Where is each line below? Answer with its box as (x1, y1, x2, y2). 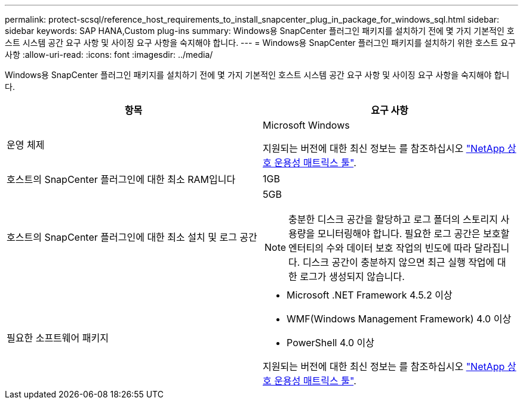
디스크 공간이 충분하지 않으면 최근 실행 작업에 (302, 256, 495, 268)
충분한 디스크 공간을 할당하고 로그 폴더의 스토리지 (288, 213, 498, 225)
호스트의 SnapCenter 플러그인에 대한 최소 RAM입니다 (7, 173, 236, 185)
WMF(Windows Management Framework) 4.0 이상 (287, 313, 512, 325)
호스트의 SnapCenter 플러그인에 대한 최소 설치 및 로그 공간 (7, 231, 257, 243)
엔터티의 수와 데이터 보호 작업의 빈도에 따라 (288, 242, 472, 254)
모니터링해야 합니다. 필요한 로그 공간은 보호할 (317, 228, 510, 240)
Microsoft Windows (263, 119, 350, 131)
